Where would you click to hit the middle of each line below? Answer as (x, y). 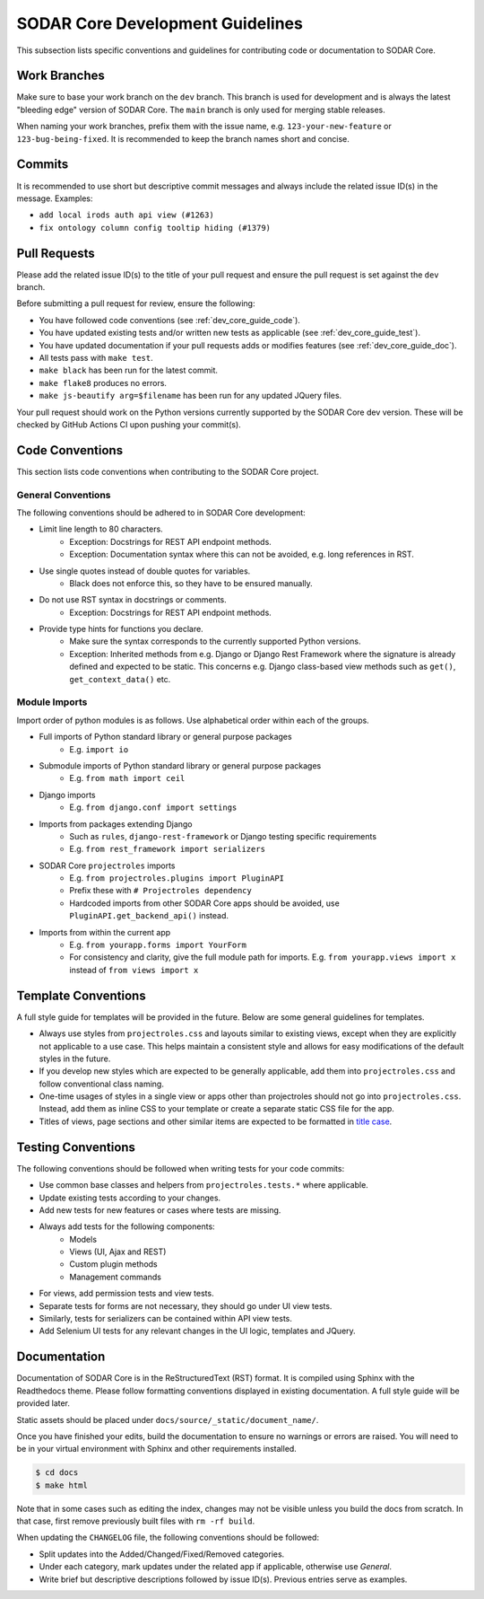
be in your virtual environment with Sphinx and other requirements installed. (157, 1449)
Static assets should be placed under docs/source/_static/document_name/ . (168, 1419)
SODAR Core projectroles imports (107, 865)
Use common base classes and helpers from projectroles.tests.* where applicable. (204, 1185)
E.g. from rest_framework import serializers (168, 849)
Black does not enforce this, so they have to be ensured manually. (191, 583)
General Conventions (64, 495)
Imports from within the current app (105, 932)
